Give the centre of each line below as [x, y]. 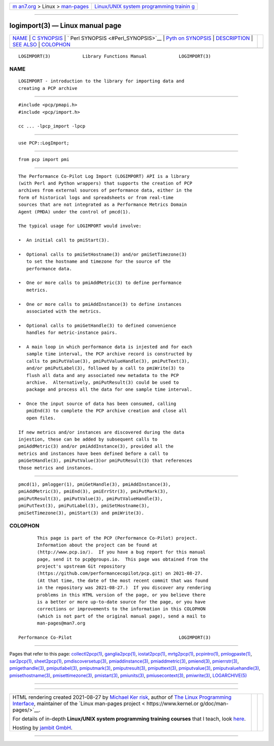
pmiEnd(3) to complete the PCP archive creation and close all [107, 411]
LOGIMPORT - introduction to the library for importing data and [101, 81]
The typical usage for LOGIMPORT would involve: [80, 226]
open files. [41, 418]
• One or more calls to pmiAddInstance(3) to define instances [100, 304]
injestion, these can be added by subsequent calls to [88, 439]
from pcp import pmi [44, 160]
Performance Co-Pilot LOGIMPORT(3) [115, 637]
